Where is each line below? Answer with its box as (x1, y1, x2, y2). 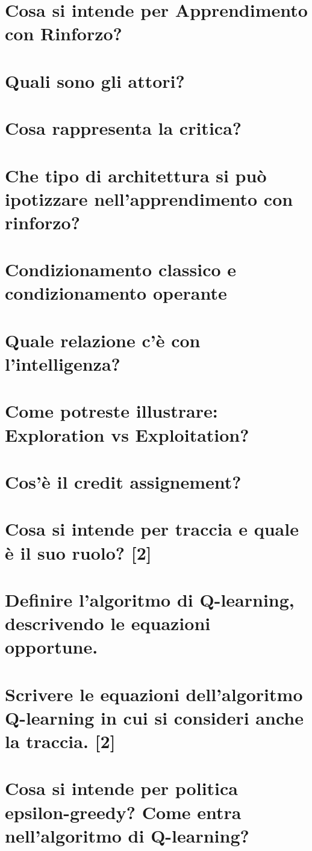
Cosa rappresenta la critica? (5, 116, 242, 140)
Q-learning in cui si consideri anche (5, 705, 304, 729)
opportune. (5, 634, 98, 659)
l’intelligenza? (5, 351, 120, 376)
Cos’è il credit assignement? (5, 469, 242, 494)
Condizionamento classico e (5, 257, 237, 282)
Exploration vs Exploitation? (5, 422, 249, 447)
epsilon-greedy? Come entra (5, 799, 242, 824)
